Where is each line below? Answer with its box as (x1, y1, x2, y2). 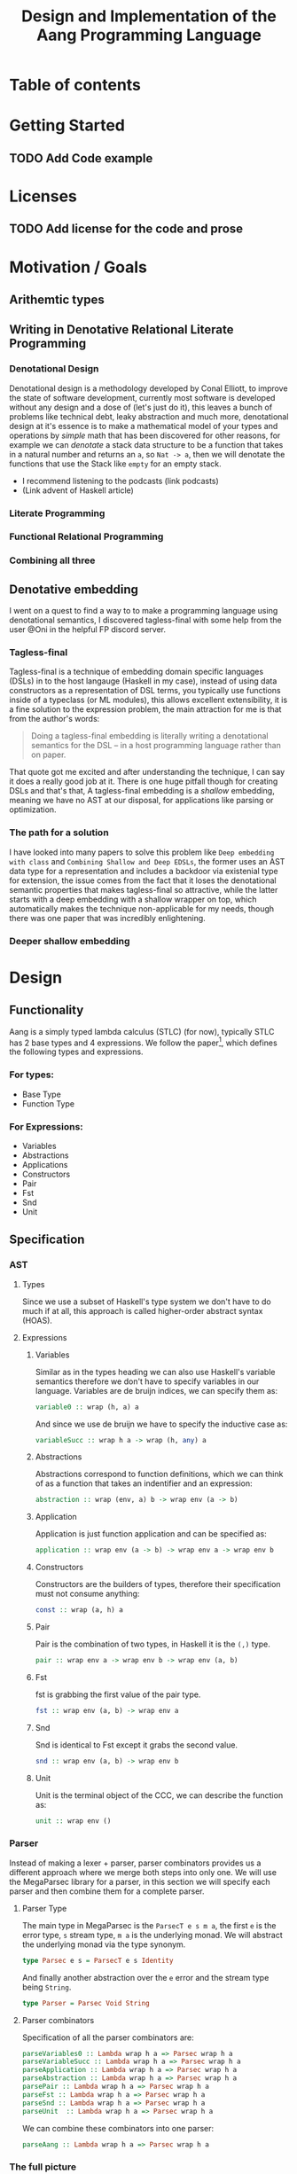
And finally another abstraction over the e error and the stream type (21, 1972, 270, 1982)
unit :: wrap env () (35, 1816, 112, 1826)
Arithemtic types (9, 292, 105, 307)
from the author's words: (9, 714, 100, 724)
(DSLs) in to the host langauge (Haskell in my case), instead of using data (9, 676, 277, 686)
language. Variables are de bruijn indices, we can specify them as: (35, 1385, 277, 1396)
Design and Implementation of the (21, 6, 277, 27)
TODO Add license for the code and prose (9, 222, 244, 237)
